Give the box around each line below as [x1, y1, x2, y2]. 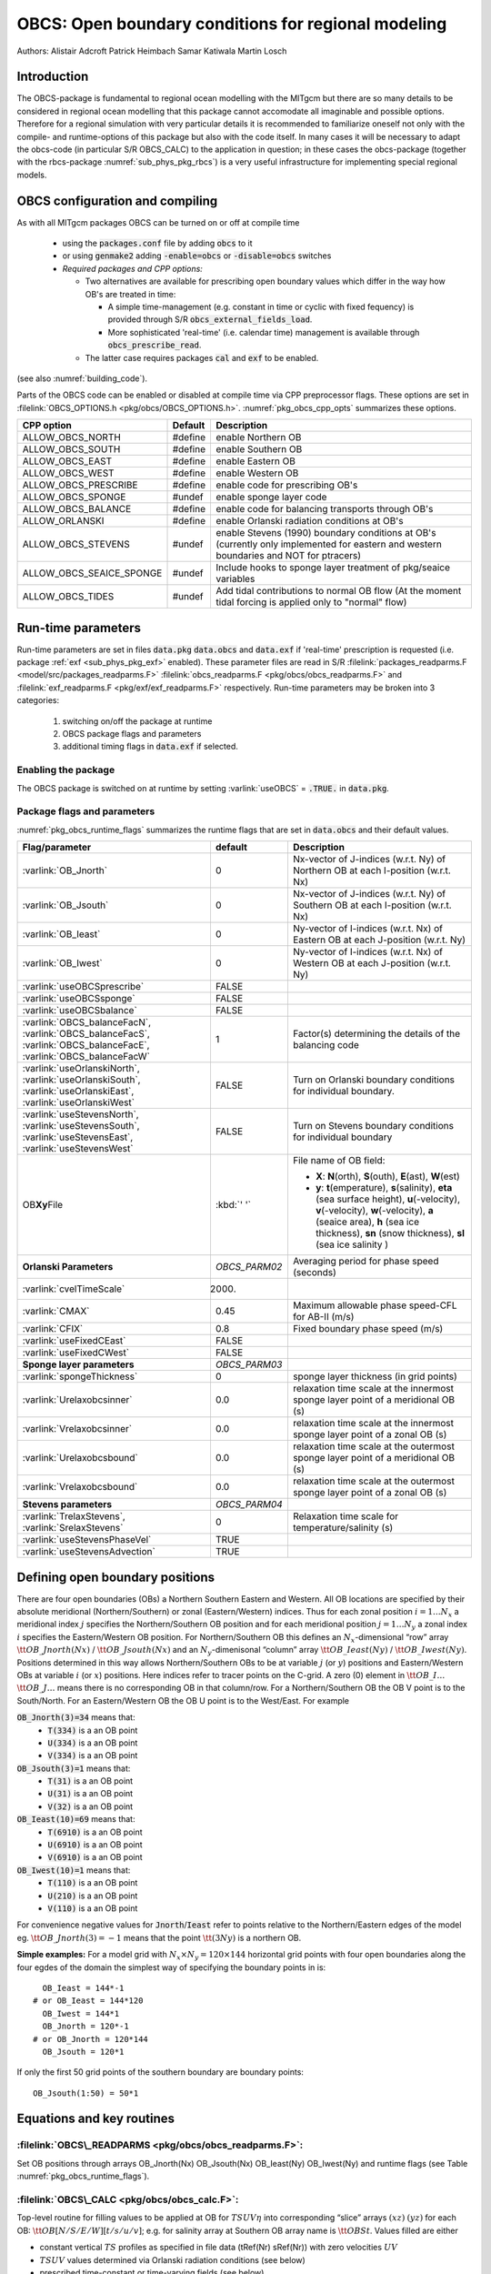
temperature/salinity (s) [292, 1522, 394, 1534]
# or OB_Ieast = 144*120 [33, 1996, 144, 2006]
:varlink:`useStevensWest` [22, 1142, 134, 1155]
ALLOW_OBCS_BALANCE [22, 503, 132, 516]
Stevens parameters [22, 1498, 113, 1511]
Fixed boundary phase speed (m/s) [292, 1323, 444, 1335]
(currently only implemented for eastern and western [215, 538, 443, 550]
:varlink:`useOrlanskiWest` [22, 1096, 135, 1109]
